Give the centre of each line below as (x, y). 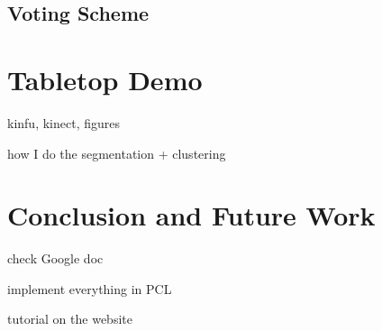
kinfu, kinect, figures (64, 122)
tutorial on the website (70, 319)
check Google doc (55, 258)
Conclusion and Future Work (191, 215)
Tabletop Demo (105, 79)
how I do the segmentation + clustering (117, 153)
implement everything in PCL (90, 288)
